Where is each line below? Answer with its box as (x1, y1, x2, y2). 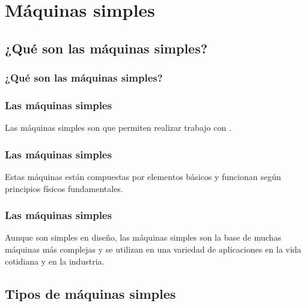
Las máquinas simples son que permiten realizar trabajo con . (5, 121, 231, 134)
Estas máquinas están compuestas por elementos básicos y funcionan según (5, 170, 281, 183)
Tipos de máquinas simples (5, 284, 176, 302)
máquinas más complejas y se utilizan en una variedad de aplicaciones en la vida (5, 243, 302, 256)
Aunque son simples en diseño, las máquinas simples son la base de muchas (5, 231, 281, 244)
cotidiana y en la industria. (5, 254, 105, 267)
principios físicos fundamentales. (5, 182, 123, 194)
